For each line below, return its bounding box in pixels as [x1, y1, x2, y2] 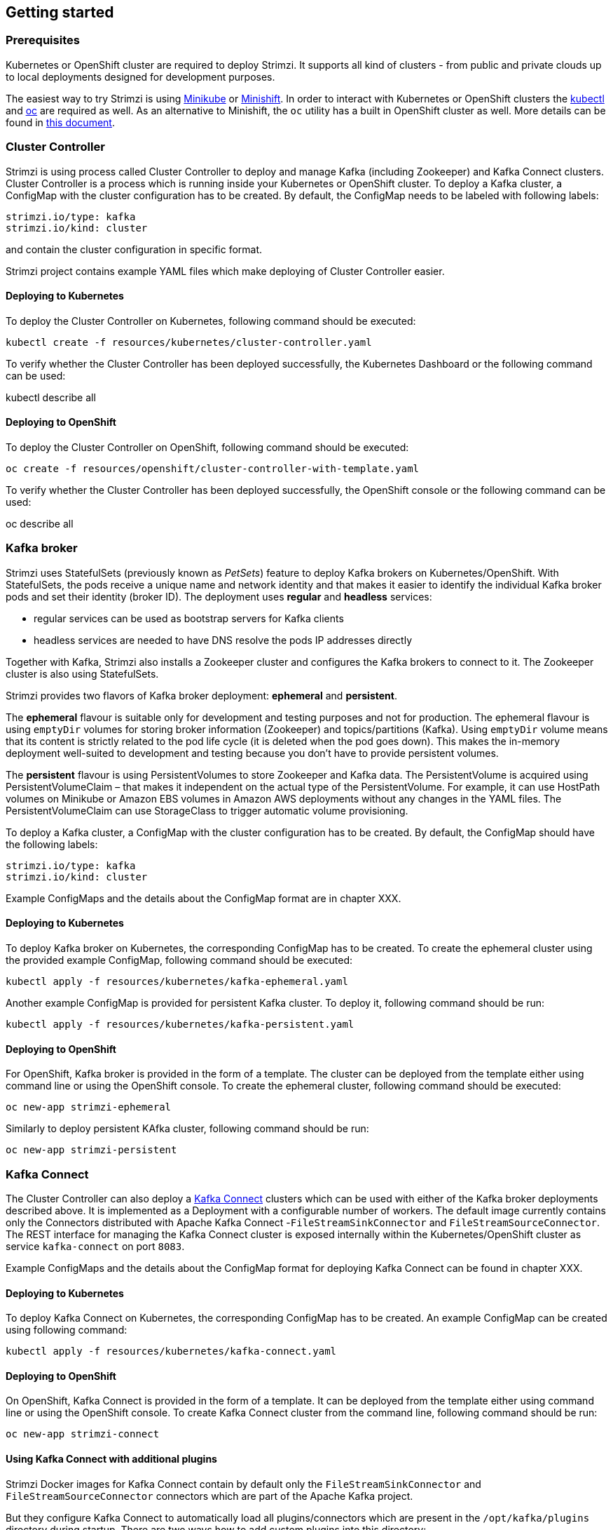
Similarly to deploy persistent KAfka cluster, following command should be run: [6, 1122, 369, 1135]
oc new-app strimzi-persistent [6, 1144, 177, 1156]
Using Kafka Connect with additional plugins [6, 1452, 217, 1465]
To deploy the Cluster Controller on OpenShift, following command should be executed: [6, 441, 409, 453]
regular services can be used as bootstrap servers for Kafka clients [34, 612, 344, 624]
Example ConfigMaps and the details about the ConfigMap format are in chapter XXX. [6, 892, 401, 904]
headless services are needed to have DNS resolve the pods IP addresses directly [34, 633, 413, 646]
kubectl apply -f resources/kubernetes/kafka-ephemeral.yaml [6, 975, 348, 987]
